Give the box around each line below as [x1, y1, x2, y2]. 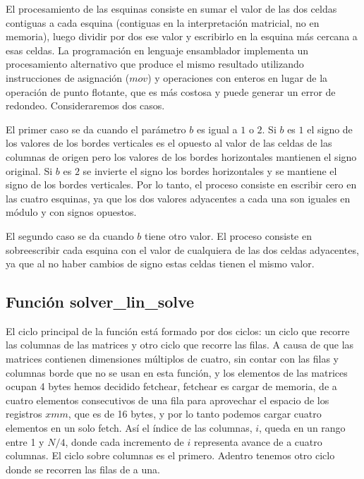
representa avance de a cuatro [193, 434, 322, 449]
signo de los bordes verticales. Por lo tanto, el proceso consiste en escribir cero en [6, 177, 357, 192]
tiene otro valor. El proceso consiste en [144, 228, 312, 243]
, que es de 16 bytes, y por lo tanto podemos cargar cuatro [68, 406, 322, 421]
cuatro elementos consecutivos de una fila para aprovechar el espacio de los [6, 392, 329, 407]
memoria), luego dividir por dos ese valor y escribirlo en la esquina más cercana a [6, 29, 358, 44]
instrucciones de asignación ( [6, 70, 130, 85]
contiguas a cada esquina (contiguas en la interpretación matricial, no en [6, 15, 320, 30]
